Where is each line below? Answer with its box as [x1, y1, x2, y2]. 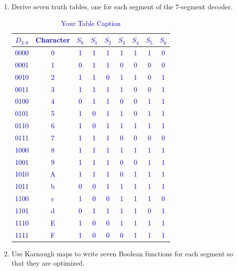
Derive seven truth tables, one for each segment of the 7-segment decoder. [11, 1, 233, 11]
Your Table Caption [61, 18, 121, 28]
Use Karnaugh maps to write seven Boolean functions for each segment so [11, 248, 233, 258]
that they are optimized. [11, 258, 85, 268]
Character [35, 35, 70, 45]
